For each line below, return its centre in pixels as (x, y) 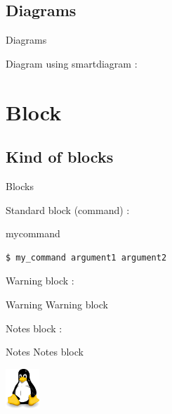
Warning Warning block (57, 304)
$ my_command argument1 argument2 (86, 257)
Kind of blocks (60, 157)
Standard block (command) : (68, 209)
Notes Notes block (45, 352)
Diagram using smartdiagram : (72, 63)
